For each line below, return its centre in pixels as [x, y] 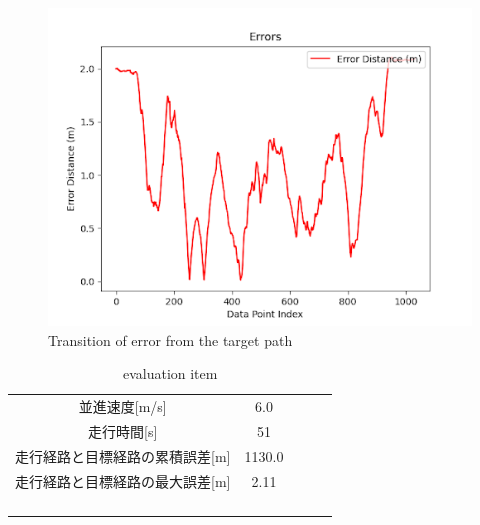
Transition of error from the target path [170, 339]
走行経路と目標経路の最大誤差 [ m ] [123, 480]
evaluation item [170, 373]
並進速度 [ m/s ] [122, 406]
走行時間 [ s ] [123, 430]
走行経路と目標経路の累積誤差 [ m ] [123, 455]
